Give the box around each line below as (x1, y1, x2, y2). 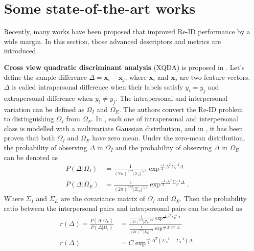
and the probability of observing (115, 142, 212, 152)
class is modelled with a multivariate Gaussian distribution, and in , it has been (4, 123, 243, 133)
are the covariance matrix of (61, 193, 145, 204)
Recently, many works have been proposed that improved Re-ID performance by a (4, 26, 250, 37)
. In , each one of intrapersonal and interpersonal (92, 114, 238, 124)
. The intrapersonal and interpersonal (115, 92, 228, 103)
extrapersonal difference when (4, 92, 93, 103)
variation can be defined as (4, 104, 85, 114)
